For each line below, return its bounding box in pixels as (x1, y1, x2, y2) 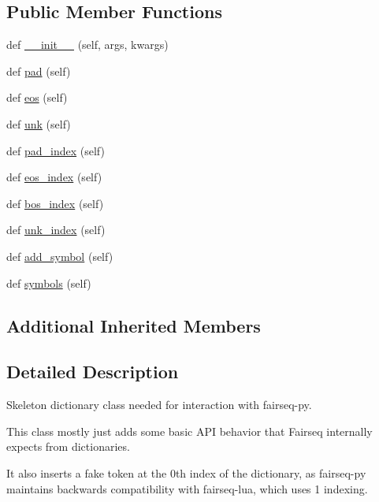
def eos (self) (6, 89, 68, 106)
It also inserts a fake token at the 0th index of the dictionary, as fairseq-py (6, 464, 366, 481)
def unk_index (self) (6, 221, 106, 238)
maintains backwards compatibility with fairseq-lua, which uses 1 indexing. (6, 480, 368, 496)
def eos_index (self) (6, 169, 102, 185)
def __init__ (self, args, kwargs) (6, 36, 169, 53)
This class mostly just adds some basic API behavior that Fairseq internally (6, 422, 373, 439)
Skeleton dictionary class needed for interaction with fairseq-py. (6, 396, 312, 413)
